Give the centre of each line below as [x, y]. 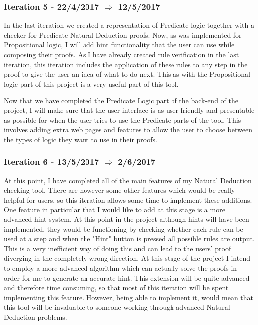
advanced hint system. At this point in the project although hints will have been [127, 219]
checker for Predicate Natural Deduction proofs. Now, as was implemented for [123, 35]
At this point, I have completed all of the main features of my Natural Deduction [128, 180]
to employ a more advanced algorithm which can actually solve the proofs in [121, 268]
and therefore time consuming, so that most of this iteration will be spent [116, 287]
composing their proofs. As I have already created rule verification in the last [122, 54]
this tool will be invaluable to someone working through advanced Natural [117, 307]
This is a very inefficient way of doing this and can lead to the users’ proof [118, 248]
